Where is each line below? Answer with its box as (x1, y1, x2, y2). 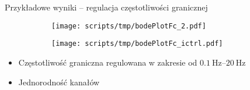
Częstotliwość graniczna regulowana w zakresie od (18, 56, 197, 68)
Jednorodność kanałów (18, 75, 100, 88)
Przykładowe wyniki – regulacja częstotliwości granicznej (5, 1, 208, 13)
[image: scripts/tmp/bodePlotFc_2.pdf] (51, 21, 206, 30)
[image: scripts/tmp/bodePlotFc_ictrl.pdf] (51, 39, 223, 48)
